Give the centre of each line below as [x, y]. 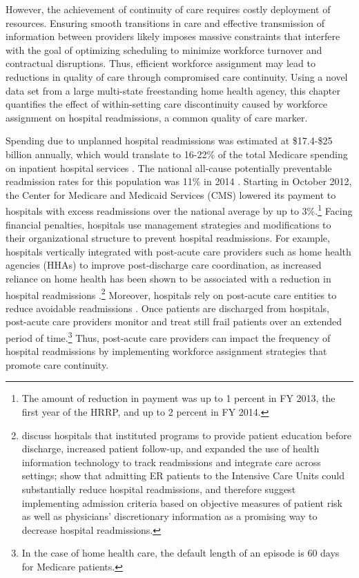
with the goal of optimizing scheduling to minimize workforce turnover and [164, 49]
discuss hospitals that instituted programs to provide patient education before [186, 435]
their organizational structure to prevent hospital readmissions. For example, [168, 238]
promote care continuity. [57, 364]
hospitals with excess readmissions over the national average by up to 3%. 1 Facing [179, 210]
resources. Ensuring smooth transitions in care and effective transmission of [165, 22]
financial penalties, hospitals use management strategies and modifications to [168, 224]
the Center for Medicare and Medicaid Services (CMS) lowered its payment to [171, 194]
